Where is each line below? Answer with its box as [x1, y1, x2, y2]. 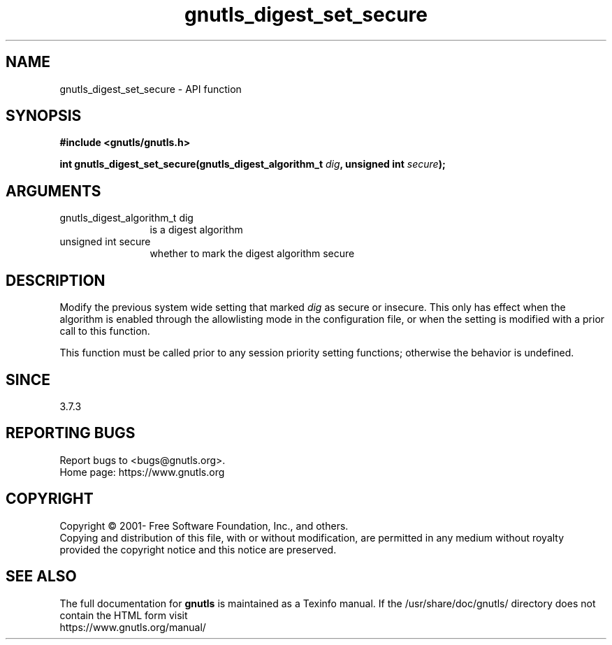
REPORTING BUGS [6, 424, 136, 442]
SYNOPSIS [6, 107, 82, 125]
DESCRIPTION [6, 271, 105, 289]
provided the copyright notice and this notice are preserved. [59, 543, 337, 556]
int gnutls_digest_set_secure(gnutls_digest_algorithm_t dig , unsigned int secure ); [59, 158, 446, 171]
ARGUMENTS [6, 182, 101, 200]
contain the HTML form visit [59, 609, 188, 621]
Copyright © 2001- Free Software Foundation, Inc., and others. [59, 519, 349, 532]
